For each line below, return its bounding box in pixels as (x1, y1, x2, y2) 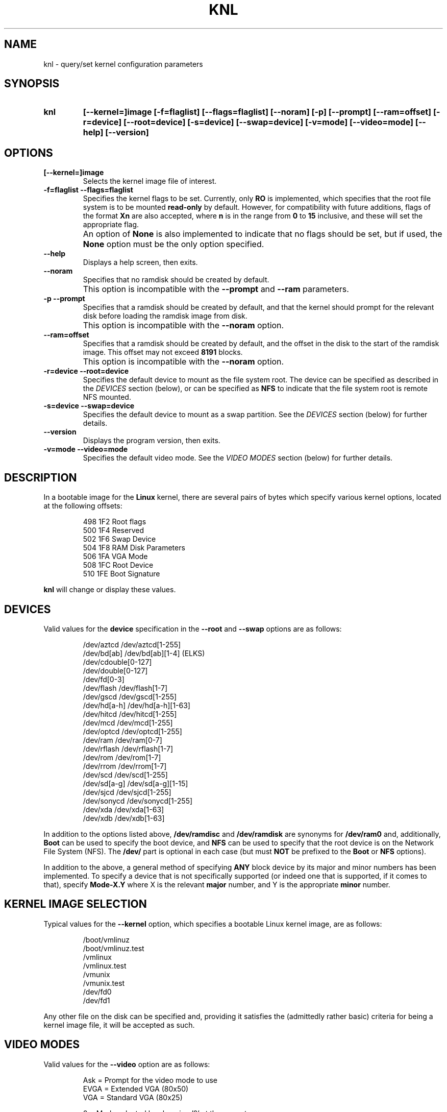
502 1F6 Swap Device (83, 535, 156, 544)
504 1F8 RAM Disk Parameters (83, 543, 185, 552)
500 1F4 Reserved (83, 526, 144, 535)
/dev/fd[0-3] (83, 674, 125, 684)
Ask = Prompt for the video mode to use (83, 1075, 217, 1084)
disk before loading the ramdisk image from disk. (83, 311, 247, 321)
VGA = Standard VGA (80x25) (83, 1093, 183, 1102)
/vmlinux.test (83, 961, 127, 970)
